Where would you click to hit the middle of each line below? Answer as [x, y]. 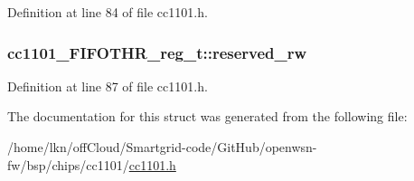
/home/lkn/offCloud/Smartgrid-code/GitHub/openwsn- [162, 147]
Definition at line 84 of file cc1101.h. [108, 12]
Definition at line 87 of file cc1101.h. [108, 86]
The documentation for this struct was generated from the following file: [207, 116]
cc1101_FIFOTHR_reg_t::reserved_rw [157, 52]
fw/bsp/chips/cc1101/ [68, 164]
